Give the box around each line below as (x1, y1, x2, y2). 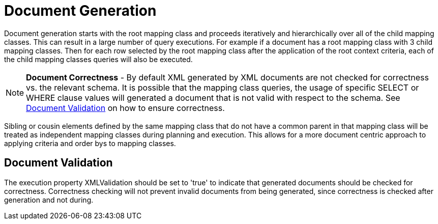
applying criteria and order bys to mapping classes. (4, 138, 176, 148)
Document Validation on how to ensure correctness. (26, 102, 225, 113)
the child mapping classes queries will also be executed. (4, 54, 193, 64)
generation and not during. (4, 195, 94, 204)
